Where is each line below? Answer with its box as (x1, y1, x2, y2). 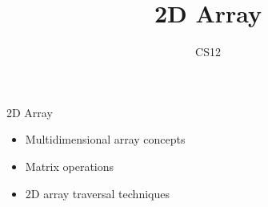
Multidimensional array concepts (25, 131, 186, 148)
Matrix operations (25, 157, 114, 174)
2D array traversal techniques (25, 185, 170, 201)
